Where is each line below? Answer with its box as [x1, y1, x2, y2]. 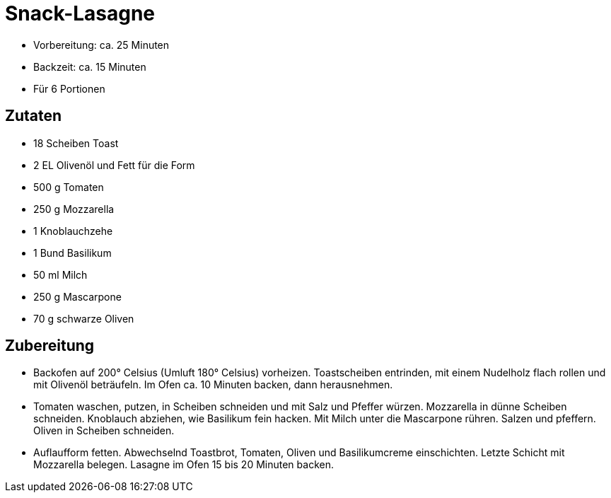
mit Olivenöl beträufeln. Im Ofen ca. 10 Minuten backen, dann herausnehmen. [33, 378, 393, 391]
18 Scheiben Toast [33, 137, 119, 149]
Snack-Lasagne [5, 1, 156, 25]
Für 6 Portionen [33, 82, 105, 95]
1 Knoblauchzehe [33, 224, 113, 237]
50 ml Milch [33, 268, 88, 281]
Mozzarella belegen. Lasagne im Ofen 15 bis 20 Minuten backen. [33, 458, 334, 471]
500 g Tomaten [33, 180, 104, 193]
